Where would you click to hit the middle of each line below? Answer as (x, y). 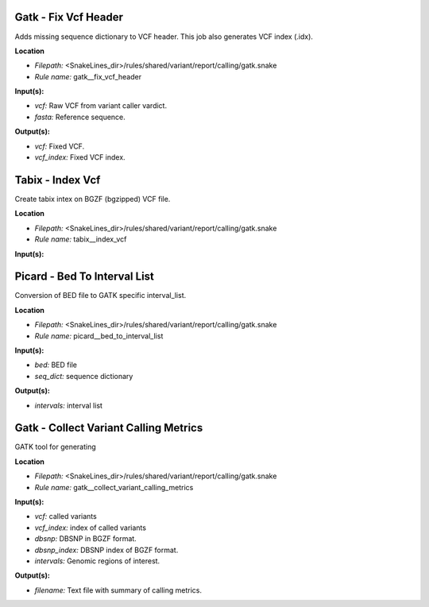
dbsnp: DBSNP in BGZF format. (85, 539)
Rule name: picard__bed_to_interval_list (99, 336)
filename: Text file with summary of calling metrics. (118, 590)
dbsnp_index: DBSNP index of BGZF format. (106, 550)
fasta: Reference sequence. (80, 117)
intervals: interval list (69, 405)
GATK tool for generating (56, 447)
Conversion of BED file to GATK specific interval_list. (100, 296)
